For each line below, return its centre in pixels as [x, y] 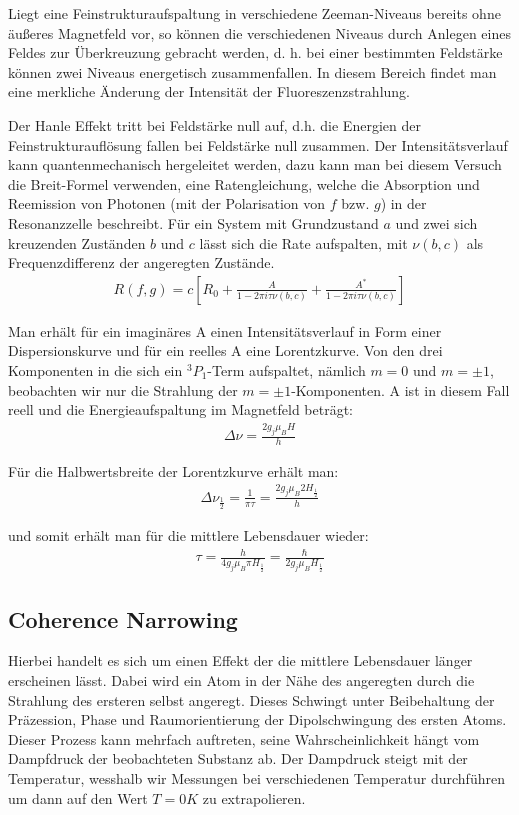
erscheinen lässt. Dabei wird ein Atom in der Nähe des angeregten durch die [241, 680]
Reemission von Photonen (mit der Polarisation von [167, 203]
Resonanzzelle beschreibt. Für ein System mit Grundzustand [193, 222]
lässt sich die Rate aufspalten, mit [303, 242]
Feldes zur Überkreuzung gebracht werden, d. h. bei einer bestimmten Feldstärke [255, 52]
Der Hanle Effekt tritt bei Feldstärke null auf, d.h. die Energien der [214, 124]
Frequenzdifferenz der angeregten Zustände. [141, 262]
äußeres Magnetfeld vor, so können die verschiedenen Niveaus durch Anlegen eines [259, 32]
